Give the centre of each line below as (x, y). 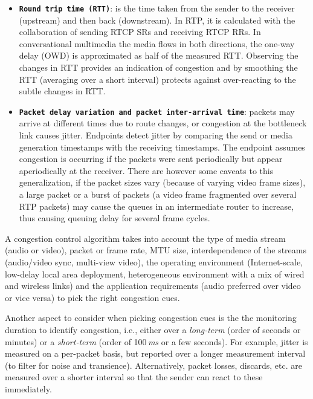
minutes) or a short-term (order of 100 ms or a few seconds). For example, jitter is (156, 341)
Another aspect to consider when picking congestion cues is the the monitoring (151, 318)
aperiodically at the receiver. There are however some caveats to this (146, 170)
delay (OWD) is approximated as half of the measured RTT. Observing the (159, 55)
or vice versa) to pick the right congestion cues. (92, 297)
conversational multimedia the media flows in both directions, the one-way (157, 43)
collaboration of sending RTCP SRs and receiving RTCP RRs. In (140, 32)
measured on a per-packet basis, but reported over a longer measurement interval (155, 353)
